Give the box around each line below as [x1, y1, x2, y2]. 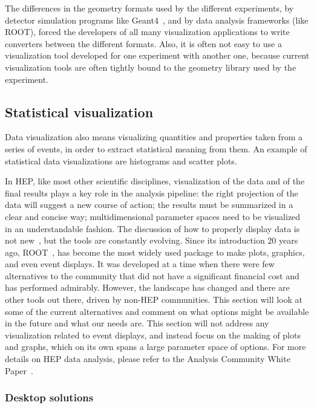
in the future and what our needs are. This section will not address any [5, 317, 269, 329]
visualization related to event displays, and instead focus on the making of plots [5, 328, 301, 341]
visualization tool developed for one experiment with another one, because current [5, 49, 310, 62]
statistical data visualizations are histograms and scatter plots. [5, 154, 237, 167]
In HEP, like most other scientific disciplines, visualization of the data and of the [5, 175, 305, 187]
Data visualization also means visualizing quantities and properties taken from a [5, 131, 303, 143]
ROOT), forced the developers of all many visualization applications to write [5, 25, 290, 38]
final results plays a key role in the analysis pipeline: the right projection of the [5, 186, 298, 199]
